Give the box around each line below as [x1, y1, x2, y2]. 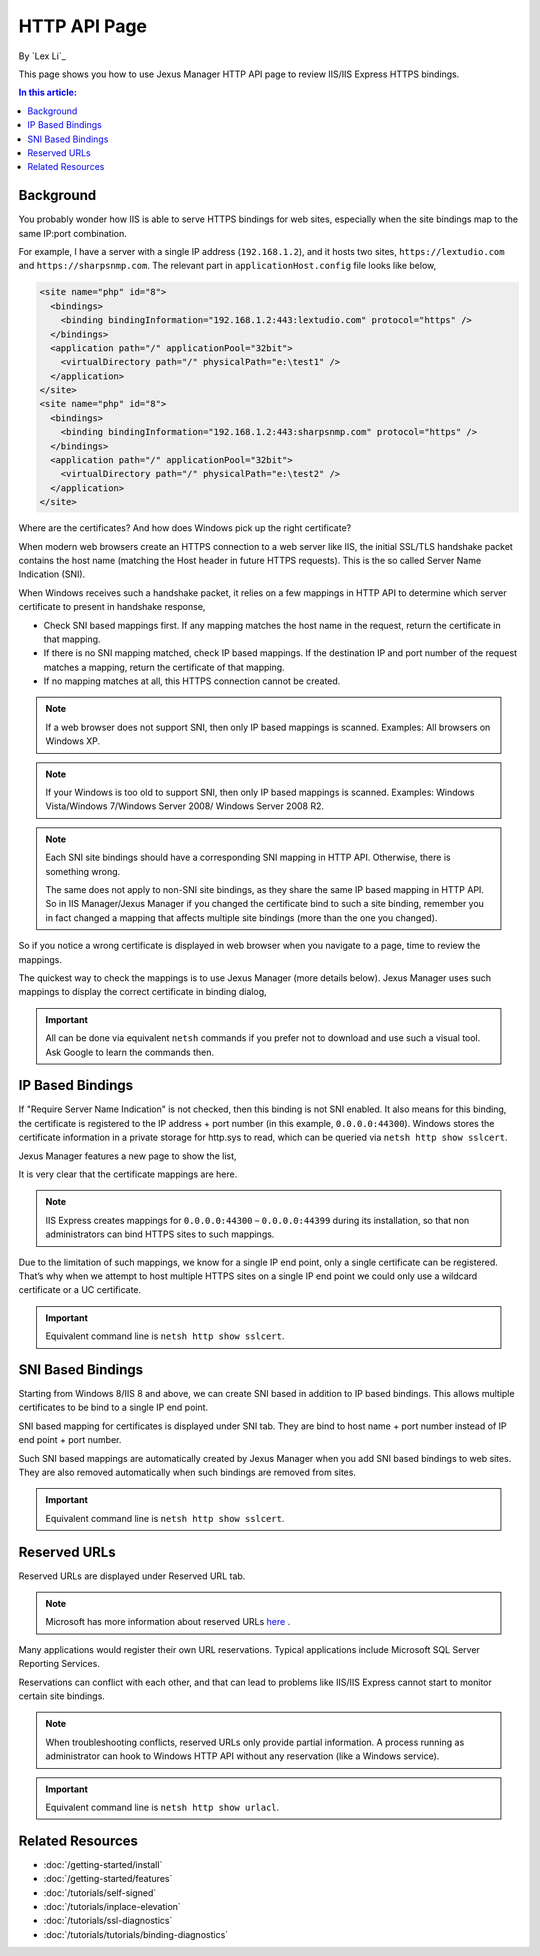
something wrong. [45, 865, 121, 877]
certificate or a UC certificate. [18, 1284, 142, 1296]
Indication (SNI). [18, 568, 86, 580]
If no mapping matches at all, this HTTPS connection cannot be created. [43, 675, 341, 687]
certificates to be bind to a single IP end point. [18, 1401, 209, 1414]
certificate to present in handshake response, [18, 601, 206, 613]
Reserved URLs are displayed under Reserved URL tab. [18, 1570, 246, 1582]
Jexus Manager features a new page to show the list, [18, 1150, 237, 1162]
